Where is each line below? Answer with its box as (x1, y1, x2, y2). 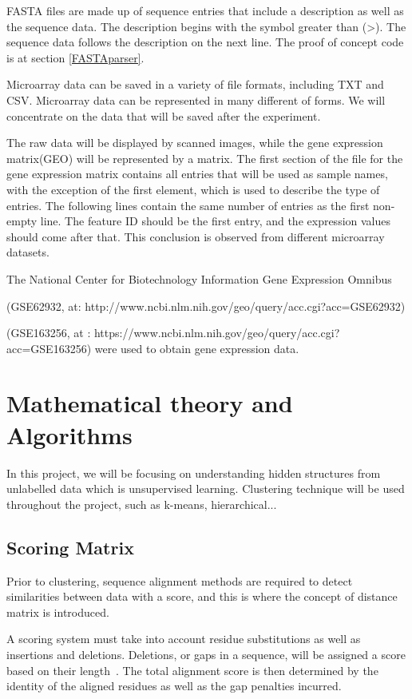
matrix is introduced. (6, 603, 109, 620)
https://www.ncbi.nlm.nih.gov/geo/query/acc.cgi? (93, 324, 340, 341)
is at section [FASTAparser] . (6, 49, 145, 66)
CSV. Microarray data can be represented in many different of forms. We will (6, 91, 386, 108)
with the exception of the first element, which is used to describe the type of (6, 181, 380, 197)
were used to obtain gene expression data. (94, 340, 299, 356)
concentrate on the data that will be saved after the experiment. (6, 107, 321, 124)
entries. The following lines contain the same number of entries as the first (6, 197, 370, 213)
